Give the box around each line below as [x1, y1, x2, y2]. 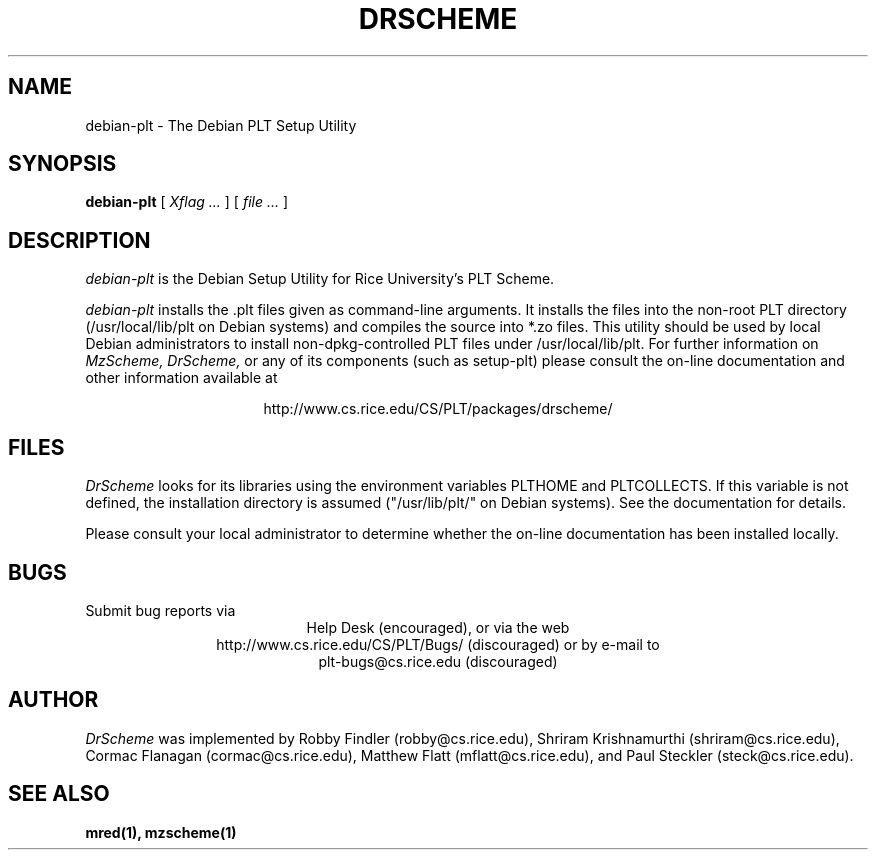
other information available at [85, 369, 278, 387]
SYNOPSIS [8, 151, 117, 177]
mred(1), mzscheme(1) [85, 823, 237, 841]
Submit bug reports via [85, 601, 236, 619]
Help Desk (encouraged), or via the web [306, 618, 570, 636]
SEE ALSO [8, 781, 110, 807]
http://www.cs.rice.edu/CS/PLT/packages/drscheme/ [263, 400, 613, 418]
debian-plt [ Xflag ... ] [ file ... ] [85, 193, 289, 211]
